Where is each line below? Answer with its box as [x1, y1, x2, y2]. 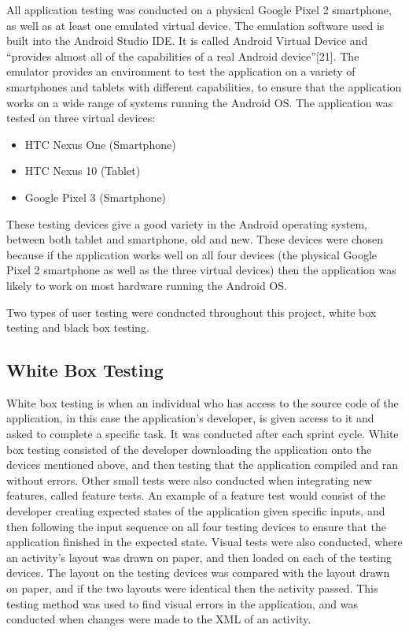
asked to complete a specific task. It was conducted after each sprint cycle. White [6, 426, 399, 442]
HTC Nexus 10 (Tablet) [24, 162, 141, 179]
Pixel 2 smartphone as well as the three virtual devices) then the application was [6, 262, 396, 278]
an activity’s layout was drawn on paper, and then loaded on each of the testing [6, 548, 392, 565]
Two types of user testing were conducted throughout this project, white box [6, 303, 377, 320]
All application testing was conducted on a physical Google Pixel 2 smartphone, [6, 2, 392, 17]
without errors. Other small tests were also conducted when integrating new [6, 471, 372, 488]
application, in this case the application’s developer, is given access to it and [6, 410, 374, 426]
